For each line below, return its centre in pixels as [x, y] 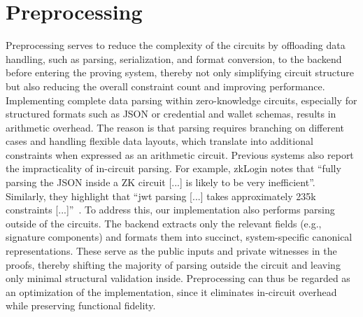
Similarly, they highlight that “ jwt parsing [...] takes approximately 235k [161, 196]
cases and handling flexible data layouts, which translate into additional [159, 141]
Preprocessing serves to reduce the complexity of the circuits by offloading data [176, 45]
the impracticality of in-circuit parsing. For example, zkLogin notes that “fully [173, 168]
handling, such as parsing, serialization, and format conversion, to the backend [174, 58]
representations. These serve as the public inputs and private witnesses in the [171, 251]
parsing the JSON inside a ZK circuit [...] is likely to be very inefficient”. [161, 182]
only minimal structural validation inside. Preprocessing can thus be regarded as [178, 278]
